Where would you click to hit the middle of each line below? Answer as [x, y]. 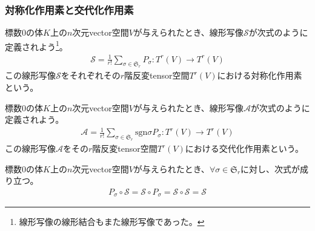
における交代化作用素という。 [244, 148]
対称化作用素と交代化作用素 [69, 9]
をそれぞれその [91, 75]
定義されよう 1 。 [36, 45]
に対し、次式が [270, 168]
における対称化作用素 [260, 75]
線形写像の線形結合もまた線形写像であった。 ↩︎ [112, 222]
